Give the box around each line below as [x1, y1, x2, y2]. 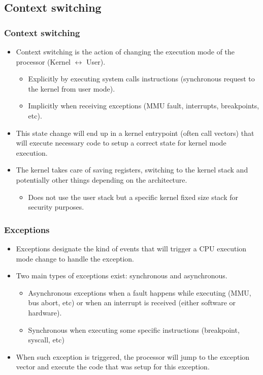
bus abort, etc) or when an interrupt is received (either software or [28, 297, 236, 308]
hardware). [28, 307, 62, 318]
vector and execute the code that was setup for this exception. [16, 361, 210, 372]
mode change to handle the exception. [16, 253, 134, 264]
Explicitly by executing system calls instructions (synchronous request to [28, 73, 255, 84]
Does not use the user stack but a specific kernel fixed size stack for [28, 191, 238, 202]
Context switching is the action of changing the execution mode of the [16, 46, 235, 56]
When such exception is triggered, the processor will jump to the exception [16, 351, 250, 362]
